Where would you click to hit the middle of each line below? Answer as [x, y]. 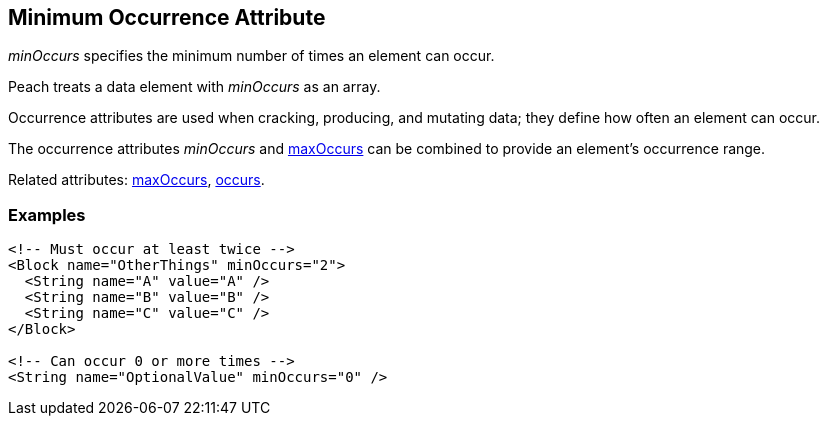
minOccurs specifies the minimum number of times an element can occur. [251, 56]
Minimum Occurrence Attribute [167, 17]
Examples [47, 214]
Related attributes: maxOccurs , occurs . [136, 180]
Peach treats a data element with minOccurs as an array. [194, 87]
